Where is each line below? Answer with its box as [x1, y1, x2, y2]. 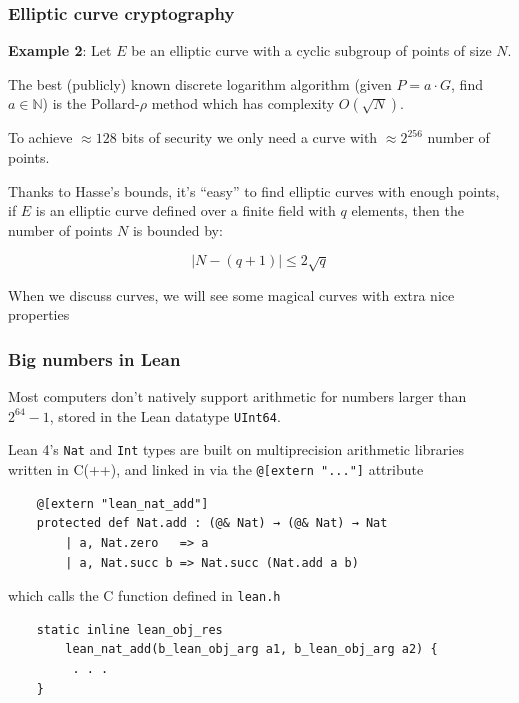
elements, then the [351, 200, 464, 221]
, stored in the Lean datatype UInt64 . [49, 405, 281, 426]
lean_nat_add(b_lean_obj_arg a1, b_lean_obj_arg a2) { [65, 642, 438, 657]
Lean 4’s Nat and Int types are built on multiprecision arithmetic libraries [8, 439, 464, 460]
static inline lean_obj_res [36, 622, 223, 637]
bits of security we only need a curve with [121, 127, 378, 148]
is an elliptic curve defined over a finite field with [35, 200, 336, 221]
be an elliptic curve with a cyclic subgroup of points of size [131, 40, 492, 61]
